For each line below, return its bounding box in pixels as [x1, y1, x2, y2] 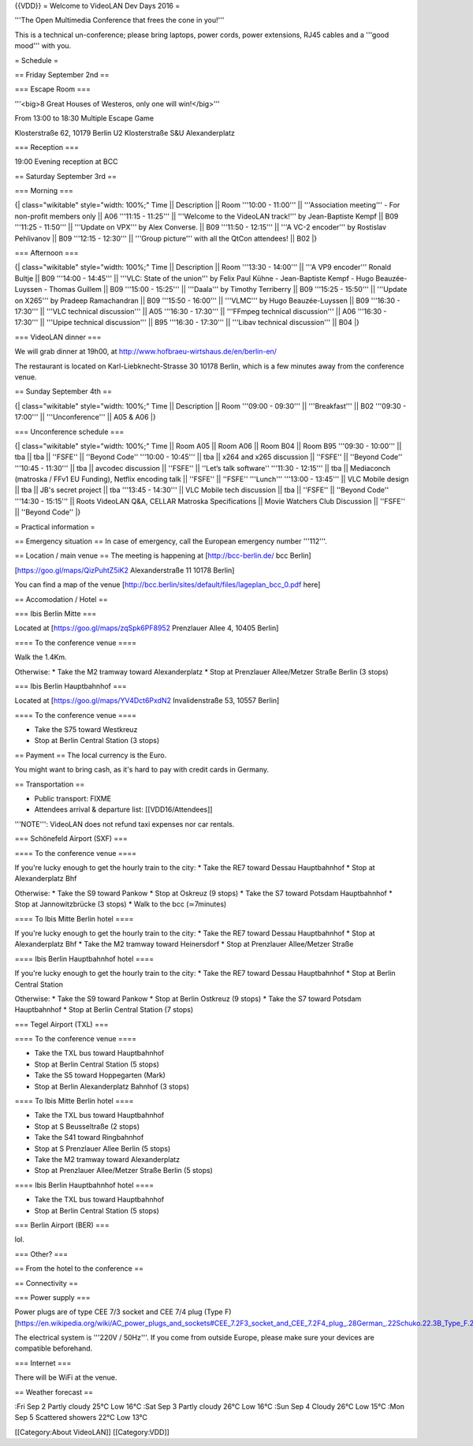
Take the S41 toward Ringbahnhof [34, 1133, 144, 1142]
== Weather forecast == [14, 1387, 94, 1396]
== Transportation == [14, 779, 85, 789]
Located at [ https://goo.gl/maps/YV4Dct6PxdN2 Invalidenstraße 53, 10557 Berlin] [14, 696, 280, 705]
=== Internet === [14, 1358, 72, 1368]
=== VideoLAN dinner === [14, 332, 102, 342]
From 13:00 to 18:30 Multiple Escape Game [14, 114, 154, 123]
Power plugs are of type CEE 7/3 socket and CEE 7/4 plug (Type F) [14, 1307, 232, 1317]
